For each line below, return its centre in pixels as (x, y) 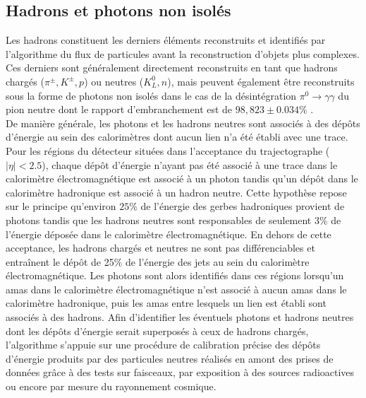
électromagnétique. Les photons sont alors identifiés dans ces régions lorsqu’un (175, 275)
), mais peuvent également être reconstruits (261, 81)
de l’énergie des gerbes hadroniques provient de (243, 206)
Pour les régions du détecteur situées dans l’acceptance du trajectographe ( (168, 150)
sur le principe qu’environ (61, 206)
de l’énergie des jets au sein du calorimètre (217, 261)
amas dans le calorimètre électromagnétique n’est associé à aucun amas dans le (176, 289)
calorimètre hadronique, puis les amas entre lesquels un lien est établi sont (166, 303)
